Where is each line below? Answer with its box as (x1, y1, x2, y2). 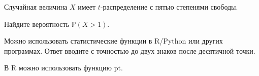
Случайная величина (4, 2, 68, 12)
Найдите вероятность (4, 18, 70, 29)
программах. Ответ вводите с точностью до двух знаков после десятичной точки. (4, 45, 255, 56)
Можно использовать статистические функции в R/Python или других (4, 35, 223, 46)
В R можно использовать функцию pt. (4, 62, 123, 73)
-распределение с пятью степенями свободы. (100, 2, 238, 12)
